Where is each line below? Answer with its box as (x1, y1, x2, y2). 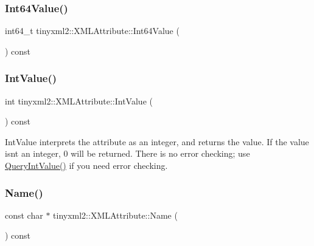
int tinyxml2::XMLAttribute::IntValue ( (5, 94, 153, 107)
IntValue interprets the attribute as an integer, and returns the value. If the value (5, 135, 309, 148)
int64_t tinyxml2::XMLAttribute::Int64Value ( (5, 24, 180, 37)
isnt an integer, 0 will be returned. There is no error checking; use (5, 147, 250, 160)
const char (5, 208, 43, 221)
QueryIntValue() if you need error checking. (5, 159, 168, 171)
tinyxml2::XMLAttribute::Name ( (53, 208, 178, 221)
